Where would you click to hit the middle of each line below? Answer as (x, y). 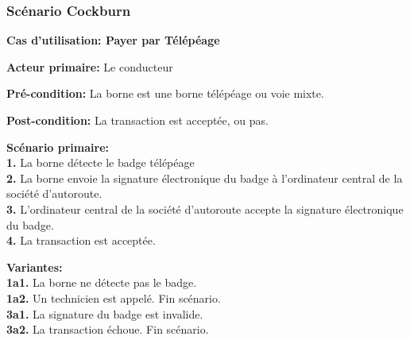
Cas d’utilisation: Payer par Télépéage (113, 40)
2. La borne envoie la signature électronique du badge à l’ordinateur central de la (205, 178)
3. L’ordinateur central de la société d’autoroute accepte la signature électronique (205, 209)
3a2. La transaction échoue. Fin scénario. (108, 329)
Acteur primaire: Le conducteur (90, 66)
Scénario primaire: (58, 147)
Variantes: (35, 267)
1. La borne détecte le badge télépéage (101, 162)
